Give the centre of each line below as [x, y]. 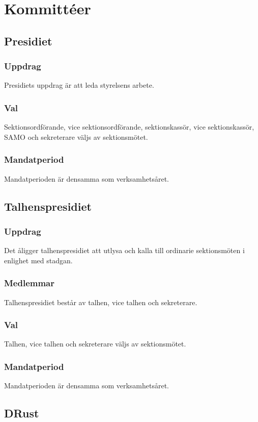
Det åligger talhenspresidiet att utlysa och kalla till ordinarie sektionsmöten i [124, 250]
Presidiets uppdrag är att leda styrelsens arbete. [79, 85]
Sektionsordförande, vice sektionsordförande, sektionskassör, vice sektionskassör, [129, 127]
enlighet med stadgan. [38, 260]
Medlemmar [30, 283]
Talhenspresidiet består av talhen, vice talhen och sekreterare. [101, 302]
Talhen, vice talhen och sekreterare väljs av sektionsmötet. [95, 344]
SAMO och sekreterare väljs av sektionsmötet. [76, 136]
